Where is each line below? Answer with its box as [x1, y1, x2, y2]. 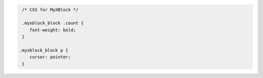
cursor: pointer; [29, 54, 71, 60]
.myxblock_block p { [19, 47, 68, 53]
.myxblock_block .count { [22, 20, 84, 26]
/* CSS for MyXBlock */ [22, 7, 79, 12]
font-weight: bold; [29, 27, 76, 32]
